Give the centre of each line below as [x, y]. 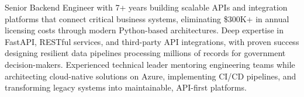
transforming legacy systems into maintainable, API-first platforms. [126, 87]
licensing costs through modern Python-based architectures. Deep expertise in [144, 30]
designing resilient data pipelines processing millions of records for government [145, 53]
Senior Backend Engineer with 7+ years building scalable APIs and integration [146, 7]
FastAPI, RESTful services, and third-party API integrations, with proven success [152, 41]
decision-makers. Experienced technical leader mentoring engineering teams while [150, 64]
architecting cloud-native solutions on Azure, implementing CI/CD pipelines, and [151, 76]
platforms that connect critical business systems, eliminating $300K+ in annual [147, 18]
